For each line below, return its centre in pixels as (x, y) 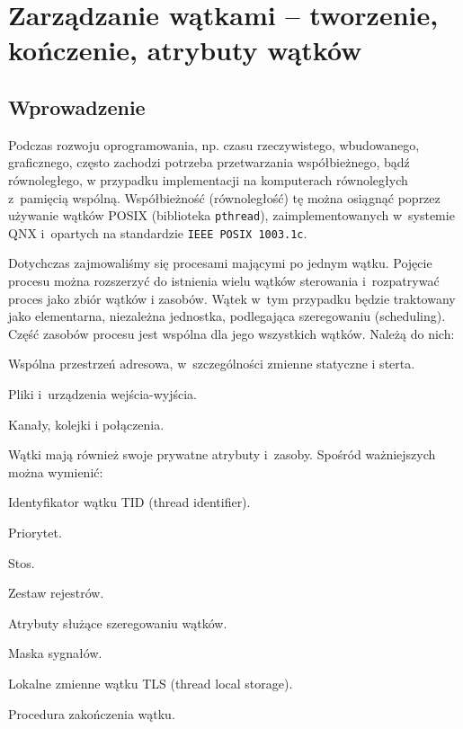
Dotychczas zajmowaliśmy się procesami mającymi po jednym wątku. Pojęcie (220, 263)
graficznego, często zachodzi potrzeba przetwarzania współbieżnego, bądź (209, 162)
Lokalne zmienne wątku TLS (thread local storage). (151, 683)
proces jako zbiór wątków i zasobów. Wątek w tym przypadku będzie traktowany (232, 298)
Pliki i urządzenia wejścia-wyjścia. (102, 394)
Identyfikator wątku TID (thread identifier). (129, 502)
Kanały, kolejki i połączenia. (86, 424)
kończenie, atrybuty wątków (185, 50)
